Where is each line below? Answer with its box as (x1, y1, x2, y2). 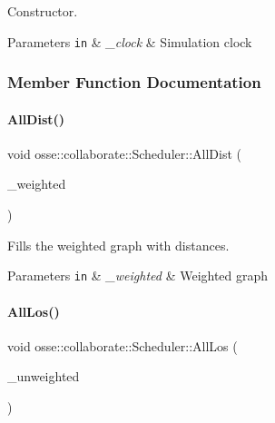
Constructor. (7, 2, 78, 20)
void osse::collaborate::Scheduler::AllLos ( (7, 336, 238, 355)
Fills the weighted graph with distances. (7, 235, 230, 254)
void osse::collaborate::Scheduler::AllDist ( (7, 143, 241, 162)
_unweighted (7, 367, 80, 386)
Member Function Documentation (7, 71, 261, 93)
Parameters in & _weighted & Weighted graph (7, 266, 269, 285)
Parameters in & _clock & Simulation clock (7, 32, 252, 51)
